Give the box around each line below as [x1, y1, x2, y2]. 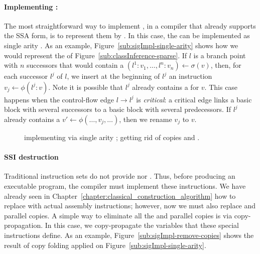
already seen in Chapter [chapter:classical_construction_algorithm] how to [4, 190, 236, 201]
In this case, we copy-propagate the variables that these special [45, 220, 239, 230]
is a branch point [193, 50, 246, 60]
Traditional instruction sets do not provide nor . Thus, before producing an [4, 171, 235, 181]
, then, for [210, 60, 241, 70]
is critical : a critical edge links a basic [136, 94, 252, 104]
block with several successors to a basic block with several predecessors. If [4, 104, 231, 114]
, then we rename [119, 113, 172, 124]
